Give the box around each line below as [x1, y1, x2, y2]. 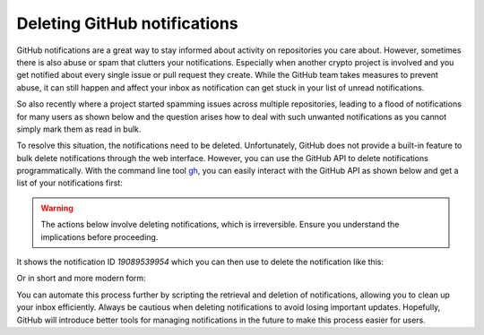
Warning [40, 202, 73, 213]
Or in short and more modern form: [16, 273, 147, 284]
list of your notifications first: [16, 177, 123, 188]
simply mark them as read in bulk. [16, 124, 142, 134]
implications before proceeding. [40, 231, 159, 242]
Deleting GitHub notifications [16, 13, 238, 33]
